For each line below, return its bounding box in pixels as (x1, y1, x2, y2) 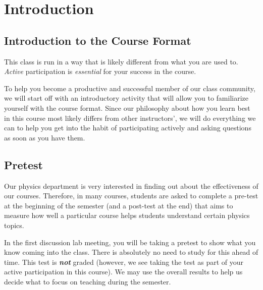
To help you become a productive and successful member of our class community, (4, 83, 255, 93)
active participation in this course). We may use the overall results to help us (4, 266, 243, 277)
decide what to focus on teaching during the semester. (4, 276, 171, 286)
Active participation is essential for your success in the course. (4, 66, 196, 77)
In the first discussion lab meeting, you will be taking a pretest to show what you (4, 237, 256, 247)
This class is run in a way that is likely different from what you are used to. (4, 56, 238, 66)
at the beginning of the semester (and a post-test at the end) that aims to (4, 200, 233, 210)
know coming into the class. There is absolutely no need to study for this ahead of (4, 247, 258, 257)
